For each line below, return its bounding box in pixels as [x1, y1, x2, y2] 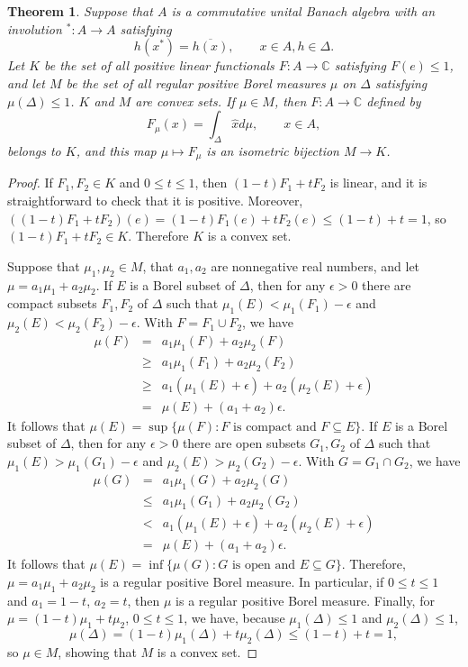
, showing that [58, 643, 137, 661]
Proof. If [7, 173, 53, 192]
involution [7, 19, 62, 38]
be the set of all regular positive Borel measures [66, 74, 326, 92]
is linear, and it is [329, 173, 427, 192]
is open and [231, 559, 296, 572]
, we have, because [184, 608, 285, 627]
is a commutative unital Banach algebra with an [171, 2, 436, 20]
